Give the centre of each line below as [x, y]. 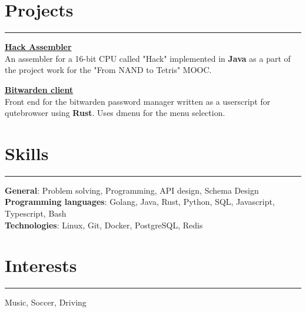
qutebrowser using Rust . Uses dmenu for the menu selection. [115, 113]
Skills [27, 153]
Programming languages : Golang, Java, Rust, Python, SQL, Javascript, [140, 202]
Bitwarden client [39, 89]
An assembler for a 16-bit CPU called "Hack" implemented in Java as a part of [148, 58]
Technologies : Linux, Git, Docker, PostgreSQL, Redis [104, 225]
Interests [41, 265]
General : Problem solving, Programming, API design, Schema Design [132, 190]
